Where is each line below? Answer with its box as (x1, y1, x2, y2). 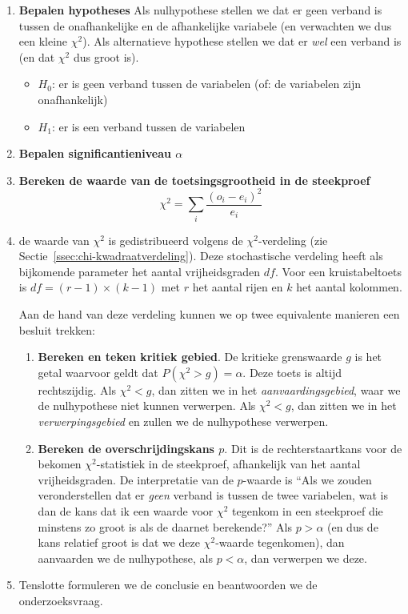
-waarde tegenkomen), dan (215, 534, 345, 551)
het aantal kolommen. (296, 279, 402, 295)
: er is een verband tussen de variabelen (51, 118, 246, 134)
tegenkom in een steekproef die (232, 502, 383, 519)
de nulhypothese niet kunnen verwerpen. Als (38, 397, 256, 414)
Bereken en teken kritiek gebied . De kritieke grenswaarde (38, 348, 342, 365)
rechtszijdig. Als (38, 381, 117, 398)
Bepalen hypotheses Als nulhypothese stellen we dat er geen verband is (18, 2, 382, 18)
